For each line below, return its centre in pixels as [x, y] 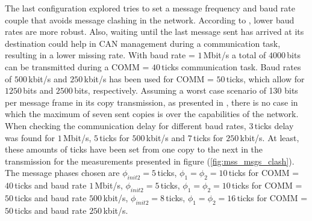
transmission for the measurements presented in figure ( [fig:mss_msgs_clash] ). [150, 161]
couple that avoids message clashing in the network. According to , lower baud [150, 20]
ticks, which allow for [265, 78]
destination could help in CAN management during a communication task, [143, 43]
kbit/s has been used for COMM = [149, 78]
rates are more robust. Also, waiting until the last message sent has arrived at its [154, 32]
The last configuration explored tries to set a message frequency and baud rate [150, 8]
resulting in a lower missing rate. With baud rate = [100, 55]
